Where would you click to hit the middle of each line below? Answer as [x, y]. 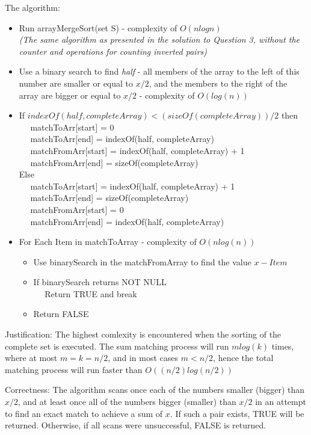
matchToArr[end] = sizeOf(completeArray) [109, 198]
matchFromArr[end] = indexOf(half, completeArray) [127, 221]
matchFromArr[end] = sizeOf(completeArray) [114, 162]
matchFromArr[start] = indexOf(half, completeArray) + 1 [137, 150]
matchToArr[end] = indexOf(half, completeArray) [122, 139]
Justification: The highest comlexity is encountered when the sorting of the [143, 334]
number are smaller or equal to [76, 83]
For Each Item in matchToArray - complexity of [108, 242]
